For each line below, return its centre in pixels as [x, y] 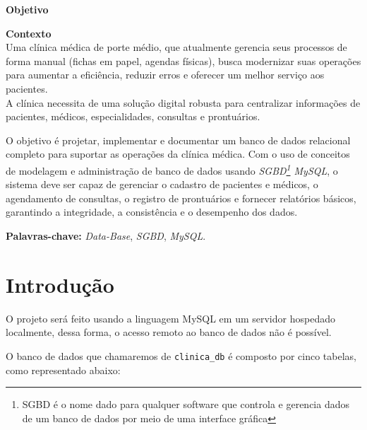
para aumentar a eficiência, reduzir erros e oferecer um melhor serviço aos [165, 75]
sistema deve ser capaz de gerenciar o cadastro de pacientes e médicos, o [162, 184]
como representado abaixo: [63, 370]
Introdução [60, 284]
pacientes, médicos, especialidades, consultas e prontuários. [133, 116]
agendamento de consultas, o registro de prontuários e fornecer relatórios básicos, [181, 198]
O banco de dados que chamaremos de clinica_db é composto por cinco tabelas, [181, 355]
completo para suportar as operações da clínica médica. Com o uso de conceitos [178, 154]
